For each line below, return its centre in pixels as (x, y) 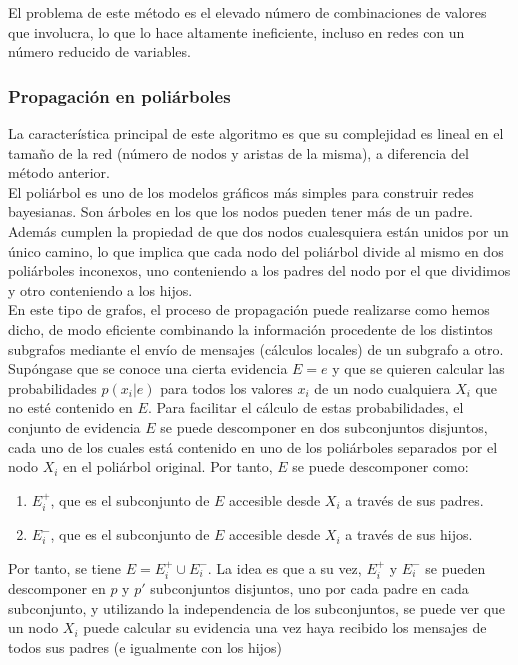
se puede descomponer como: (380, 466)
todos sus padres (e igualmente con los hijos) (145, 646)
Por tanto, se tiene (65, 567)
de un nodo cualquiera (382, 387)
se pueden (455, 567)
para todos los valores (226, 387)
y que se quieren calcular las (418, 368)
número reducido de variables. (99, 51)
